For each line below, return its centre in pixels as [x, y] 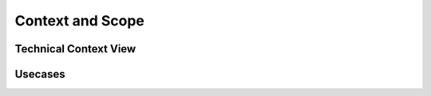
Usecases [40, 74]
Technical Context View [75, 49]
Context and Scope [80, 21]
